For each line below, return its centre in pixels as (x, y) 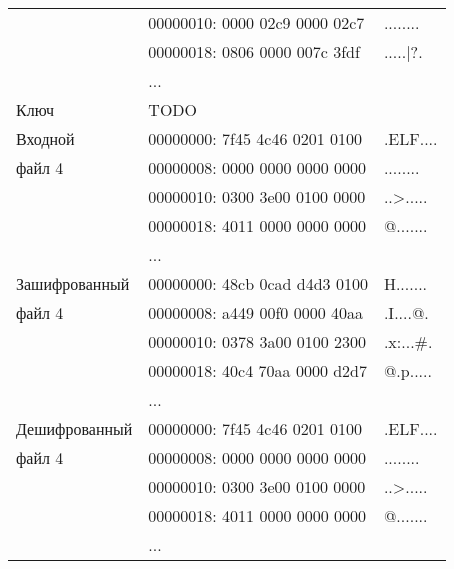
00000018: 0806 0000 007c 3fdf (254, 51)
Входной (45, 138)
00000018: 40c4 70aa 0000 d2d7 (258, 370)
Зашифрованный (73, 283)
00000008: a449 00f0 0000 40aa (256, 312)
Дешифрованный (74, 428)
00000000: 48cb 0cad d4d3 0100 (258, 283)
